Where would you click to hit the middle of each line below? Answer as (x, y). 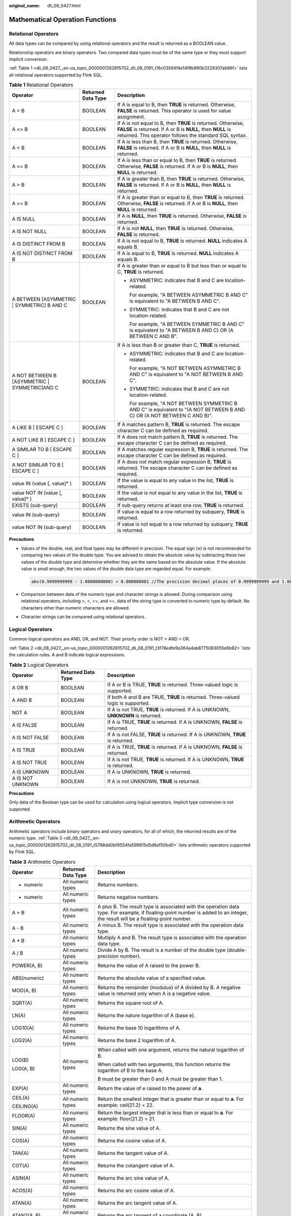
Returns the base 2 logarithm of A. (137, 1040)
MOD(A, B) (24, 990)
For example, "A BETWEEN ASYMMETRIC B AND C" (189, 295)
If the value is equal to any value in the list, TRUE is (175, 481)
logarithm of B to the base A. (130, 1070)
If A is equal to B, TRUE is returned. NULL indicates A (178, 253)
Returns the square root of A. (131, 1003)
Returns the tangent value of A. (133, 1153)
